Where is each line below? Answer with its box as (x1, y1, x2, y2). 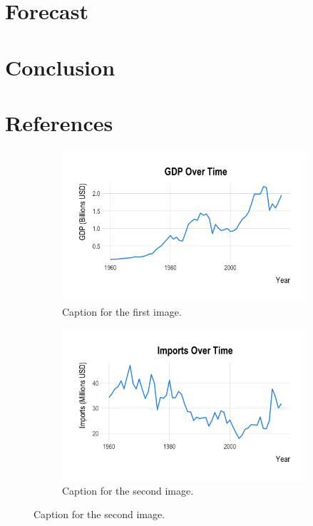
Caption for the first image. (62, 304, 182, 319)
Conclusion (5, 52, 116, 81)
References (5, 108, 113, 137)
